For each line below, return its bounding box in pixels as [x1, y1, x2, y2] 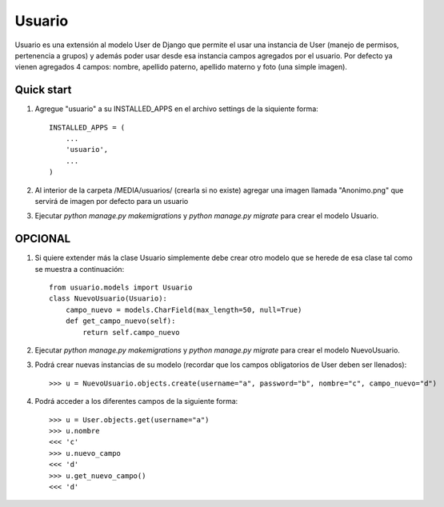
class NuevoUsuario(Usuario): [49, 294, 168, 303]
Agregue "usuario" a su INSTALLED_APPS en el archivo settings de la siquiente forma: [34, 104, 319, 114]
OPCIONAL [14, 232, 71, 246]
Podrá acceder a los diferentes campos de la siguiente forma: [34, 397, 238, 406]
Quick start [14, 83, 72, 97]
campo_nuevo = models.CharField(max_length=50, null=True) [65, 305, 302, 314]
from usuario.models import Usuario [49, 283, 193, 292]
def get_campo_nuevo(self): [65, 317, 176, 325]
